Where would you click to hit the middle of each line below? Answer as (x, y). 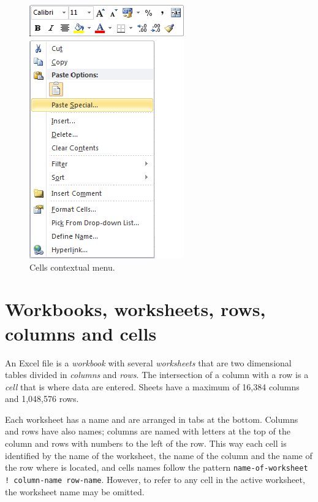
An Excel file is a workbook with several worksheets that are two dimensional (148, 362)
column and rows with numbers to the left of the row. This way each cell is (146, 443)
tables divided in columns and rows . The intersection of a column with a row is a (157, 375)
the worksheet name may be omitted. (75, 491)
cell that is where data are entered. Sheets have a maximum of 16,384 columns (152, 386)
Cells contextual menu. (72, 267)
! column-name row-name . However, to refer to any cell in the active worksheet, (155, 479)
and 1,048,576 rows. (42, 399)
